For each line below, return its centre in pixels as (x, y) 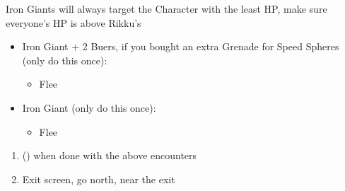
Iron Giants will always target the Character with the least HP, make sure (166, 8)
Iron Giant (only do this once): (89, 107)
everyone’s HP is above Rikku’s (74, 22)
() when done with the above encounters (110, 155)
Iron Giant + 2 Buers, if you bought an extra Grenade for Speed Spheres (181, 46)
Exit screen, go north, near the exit (99, 179)
